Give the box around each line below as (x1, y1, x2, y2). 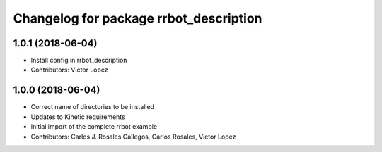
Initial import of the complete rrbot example (30, 122, 158, 131)
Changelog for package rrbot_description (13, 11, 262, 26)
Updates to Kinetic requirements (30, 113, 125, 121)
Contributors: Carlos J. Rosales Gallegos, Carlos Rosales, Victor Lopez (30, 132, 236, 141)
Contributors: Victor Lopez (30, 65, 109, 74)
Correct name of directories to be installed (30, 103, 155, 111)
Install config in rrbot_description (30, 56, 127, 65)
